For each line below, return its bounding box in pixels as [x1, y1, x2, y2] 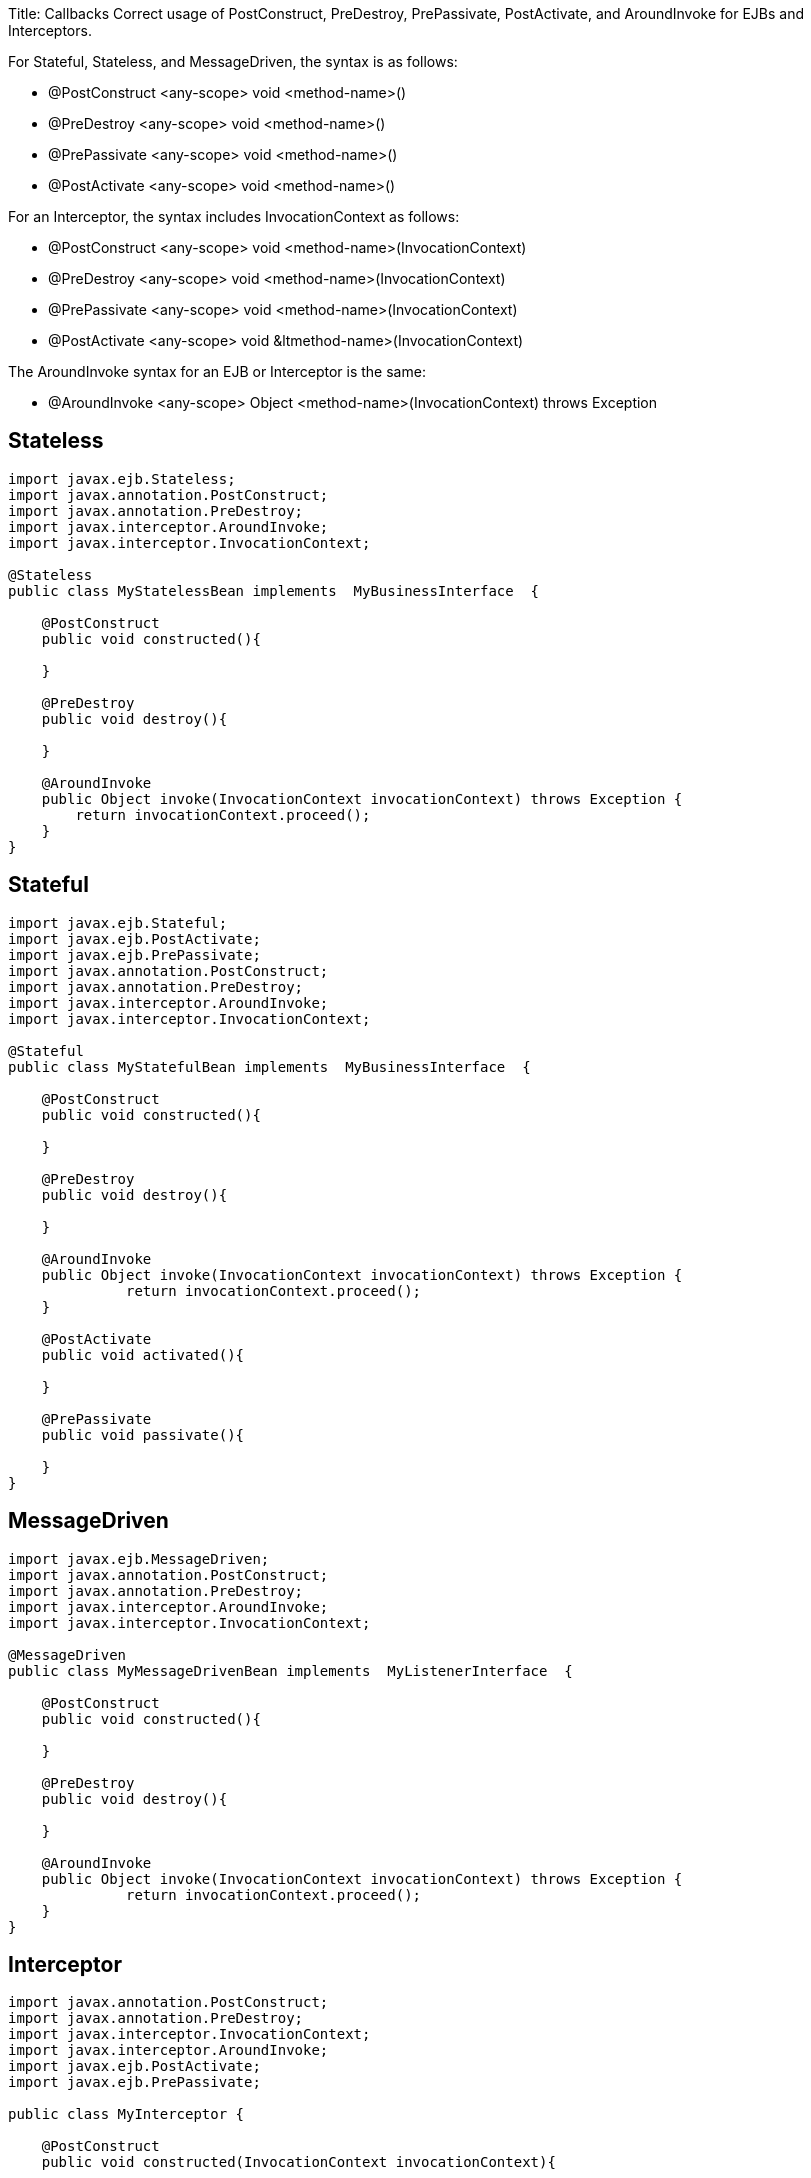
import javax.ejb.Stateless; [8, 470, 236, 487]
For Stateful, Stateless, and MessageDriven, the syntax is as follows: [8, 53, 458, 70]
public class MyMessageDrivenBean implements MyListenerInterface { [8, 1662, 573, 1679]
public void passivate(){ [41, 1426, 245, 1443]
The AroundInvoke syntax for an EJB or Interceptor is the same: [8, 363, 426, 380]
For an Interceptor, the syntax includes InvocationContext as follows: [8, 208, 460, 225]
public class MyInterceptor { [8, 2106, 245, 2123]
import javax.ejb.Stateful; [8, 914, 228, 931]
